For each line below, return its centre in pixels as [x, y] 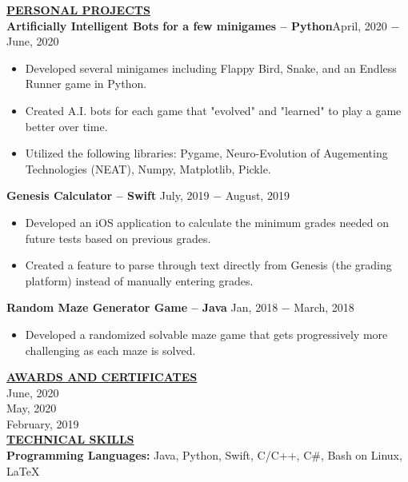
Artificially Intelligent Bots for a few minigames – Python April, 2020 [197, 25]
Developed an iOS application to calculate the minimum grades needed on [207, 222]
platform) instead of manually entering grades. [139, 280]
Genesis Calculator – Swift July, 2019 [108, 195]
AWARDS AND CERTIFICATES [102, 377]
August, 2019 [257, 195]
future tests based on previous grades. [118, 238]
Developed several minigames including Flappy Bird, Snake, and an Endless [211, 68]
